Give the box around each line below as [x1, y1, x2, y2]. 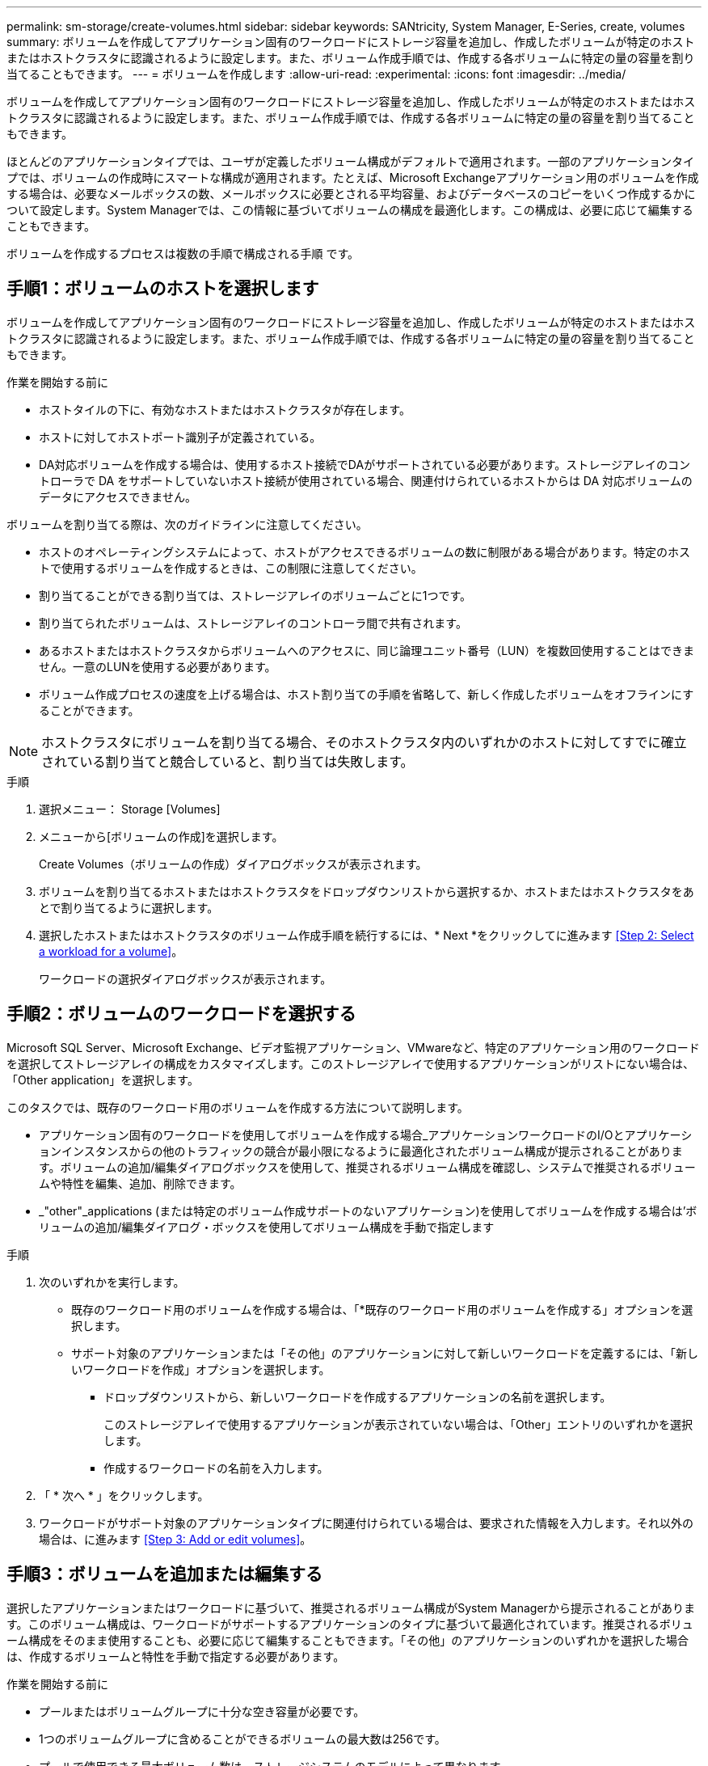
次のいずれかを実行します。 [39, 1274, 185, 1289]
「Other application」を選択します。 [6, 1072, 199, 1087]
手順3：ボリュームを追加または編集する [6, 1564, 322, 1585]
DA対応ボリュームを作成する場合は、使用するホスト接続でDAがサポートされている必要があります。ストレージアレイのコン [39, 457, 691, 471]
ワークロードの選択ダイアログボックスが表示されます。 [39, 971, 332, 986]
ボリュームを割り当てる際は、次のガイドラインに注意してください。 [6, 517, 368, 531]
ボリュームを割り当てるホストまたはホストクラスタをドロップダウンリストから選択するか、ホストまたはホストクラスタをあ [39, 884, 694, 898]
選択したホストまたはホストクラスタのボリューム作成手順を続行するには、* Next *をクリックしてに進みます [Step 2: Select [39, 927, 694, 942]
